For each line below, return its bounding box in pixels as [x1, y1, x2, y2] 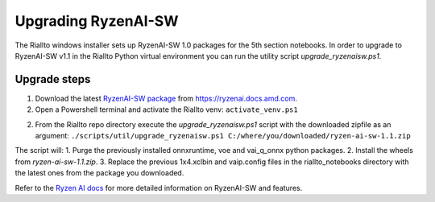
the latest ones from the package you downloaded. [14, 168, 184, 178]
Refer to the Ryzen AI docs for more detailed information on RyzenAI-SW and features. [14, 183, 303, 192]
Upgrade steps [14, 72, 91, 86]
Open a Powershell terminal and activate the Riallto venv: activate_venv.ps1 [35, 105, 298, 114]
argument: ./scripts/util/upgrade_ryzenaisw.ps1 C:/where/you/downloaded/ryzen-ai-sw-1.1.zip [35, 131, 411, 141]
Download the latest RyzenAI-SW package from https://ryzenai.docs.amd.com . [35, 93, 297, 103]
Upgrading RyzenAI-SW [14, 12, 179, 30]
